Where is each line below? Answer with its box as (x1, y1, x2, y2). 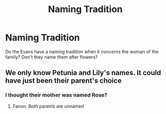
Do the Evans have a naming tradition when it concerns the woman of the (5, 48, 159, 54)
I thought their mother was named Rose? (5, 92, 108, 99)
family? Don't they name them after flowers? (5, 54, 98, 60)
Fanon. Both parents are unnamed (12, 103, 84, 109)
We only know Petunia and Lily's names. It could (5, 69, 161, 77)
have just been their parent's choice (5, 77, 122, 85)
